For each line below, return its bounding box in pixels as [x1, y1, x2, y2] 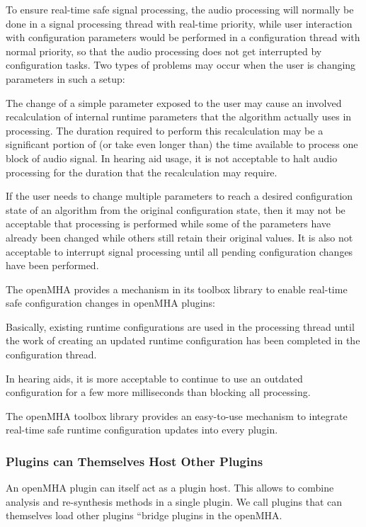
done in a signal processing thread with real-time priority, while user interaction [6, 16, 353, 30]
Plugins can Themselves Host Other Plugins [6, 452, 263, 470]
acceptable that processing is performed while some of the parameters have [6, 216, 331, 231]
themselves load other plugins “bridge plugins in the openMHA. [6, 508, 282, 523]
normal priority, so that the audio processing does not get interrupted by [6, 43, 322, 58]
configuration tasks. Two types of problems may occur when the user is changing [6, 57, 356, 72]
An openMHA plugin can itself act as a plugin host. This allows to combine [6, 480, 334, 495]
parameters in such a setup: [6, 71, 125, 86]
